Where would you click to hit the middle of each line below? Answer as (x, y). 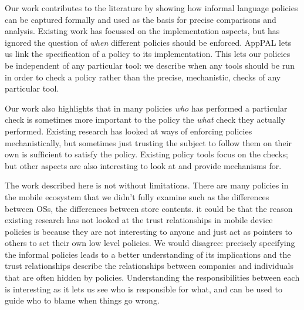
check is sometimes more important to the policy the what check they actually (145, 119)
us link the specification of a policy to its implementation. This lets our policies (148, 54)
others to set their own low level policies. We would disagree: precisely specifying (150, 243)
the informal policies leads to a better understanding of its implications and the (148, 254)
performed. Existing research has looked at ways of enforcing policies (129, 131)
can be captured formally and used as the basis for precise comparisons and (141, 19)
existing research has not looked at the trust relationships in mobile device (139, 220)
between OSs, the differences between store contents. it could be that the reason (149, 208)
